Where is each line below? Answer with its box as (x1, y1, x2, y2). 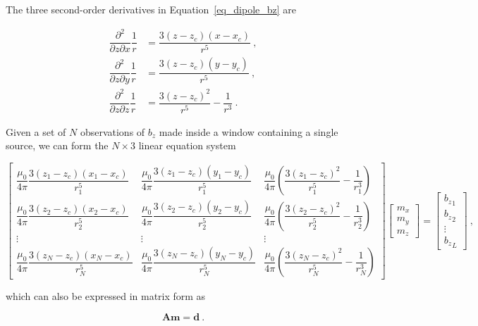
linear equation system (138, 138, 236, 153)
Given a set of (6, 124, 66, 139)
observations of (80, 124, 145, 139)
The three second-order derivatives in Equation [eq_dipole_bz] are (6, 2, 297, 16)
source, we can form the (6, 138, 109, 153)
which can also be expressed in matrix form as (6, 289, 206, 303)
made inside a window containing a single (159, 124, 338, 139)
